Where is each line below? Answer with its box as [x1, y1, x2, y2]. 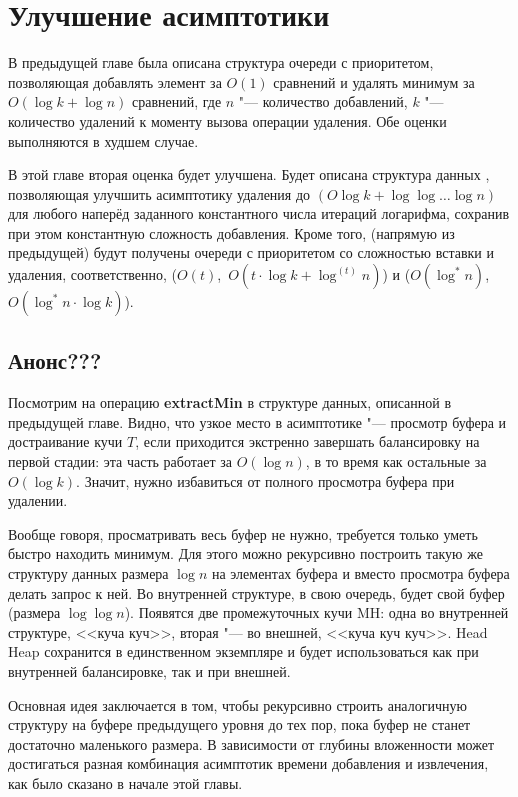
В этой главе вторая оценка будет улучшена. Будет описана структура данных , [8, 164, 490, 185]
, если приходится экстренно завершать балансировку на [135, 431, 480, 452]
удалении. [8, 490, 68, 511]
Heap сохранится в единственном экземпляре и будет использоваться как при [8, 641, 479, 662]
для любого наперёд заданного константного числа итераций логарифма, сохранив [8, 203, 510, 224]
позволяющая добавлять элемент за [8, 71, 222, 92]
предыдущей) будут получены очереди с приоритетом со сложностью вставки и [8, 242, 494, 263]
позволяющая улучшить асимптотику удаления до [8, 183, 311, 204]
